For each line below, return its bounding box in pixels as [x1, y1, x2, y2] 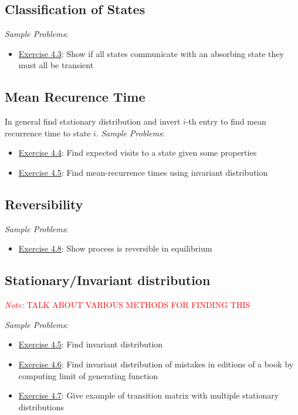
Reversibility [5, 195, 83, 213]
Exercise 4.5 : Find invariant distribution [18, 338, 163, 350]
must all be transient [18, 59, 94, 71]
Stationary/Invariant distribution [5, 271, 211, 289]
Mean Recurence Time [5, 88, 145, 106]
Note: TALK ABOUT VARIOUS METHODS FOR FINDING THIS [5, 299, 250, 311]
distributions [18, 400, 65, 413]
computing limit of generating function [18, 369, 158, 381]
